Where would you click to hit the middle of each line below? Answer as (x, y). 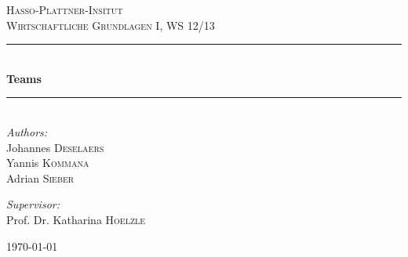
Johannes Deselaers (55, 147)
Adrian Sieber (40, 177)
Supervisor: (33, 204)
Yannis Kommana (48, 163)
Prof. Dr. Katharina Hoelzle (76, 219)
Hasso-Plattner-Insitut (65, 9)
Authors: (27, 131)
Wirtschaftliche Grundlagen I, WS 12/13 (111, 25)
